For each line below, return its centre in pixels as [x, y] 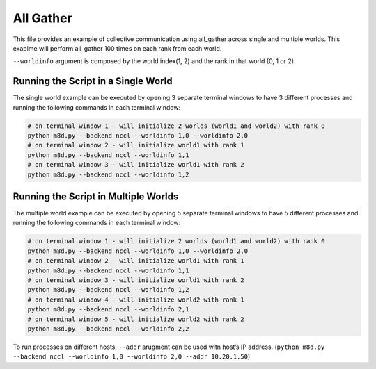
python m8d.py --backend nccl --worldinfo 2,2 [108, 329]
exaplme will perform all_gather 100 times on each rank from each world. [117, 48]
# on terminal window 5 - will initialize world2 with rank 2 [136, 319]
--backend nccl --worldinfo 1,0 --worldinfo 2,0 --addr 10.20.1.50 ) [132, 356]
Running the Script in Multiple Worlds [96, 196]
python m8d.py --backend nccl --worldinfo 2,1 [108, 310]
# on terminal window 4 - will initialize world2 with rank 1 [136, 300]
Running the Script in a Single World [93, 81]
